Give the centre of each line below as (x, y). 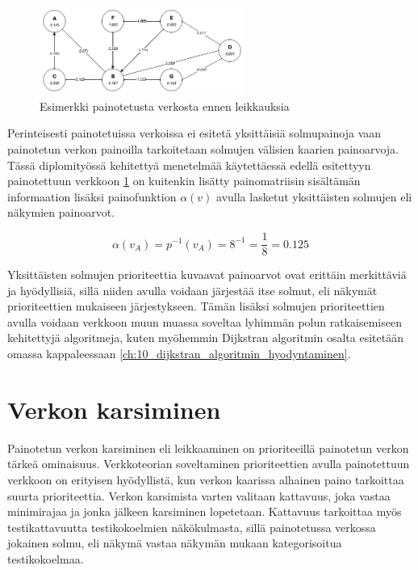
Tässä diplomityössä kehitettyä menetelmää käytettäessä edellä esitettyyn (189, 165)
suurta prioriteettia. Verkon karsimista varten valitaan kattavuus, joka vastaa (199, 495)
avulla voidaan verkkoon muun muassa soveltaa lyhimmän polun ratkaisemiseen (205, 321)
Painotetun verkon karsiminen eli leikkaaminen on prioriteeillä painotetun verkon (208, 448)
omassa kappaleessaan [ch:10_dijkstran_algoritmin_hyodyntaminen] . (179, 354)
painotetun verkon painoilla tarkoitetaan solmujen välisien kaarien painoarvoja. (203, 149)
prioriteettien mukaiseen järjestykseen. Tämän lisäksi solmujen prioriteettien (196, 306)
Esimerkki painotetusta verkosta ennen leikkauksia (165, 106)
